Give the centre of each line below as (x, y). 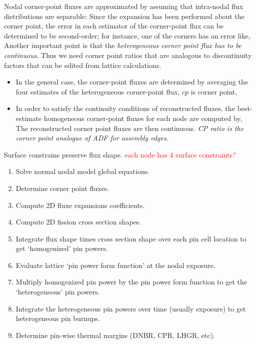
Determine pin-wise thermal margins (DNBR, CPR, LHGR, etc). (115, 335)
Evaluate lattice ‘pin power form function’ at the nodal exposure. (115, 265)
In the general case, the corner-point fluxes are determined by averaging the (132, 82)
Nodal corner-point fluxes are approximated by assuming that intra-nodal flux (124, 6)
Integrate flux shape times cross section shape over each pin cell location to (131, 238)
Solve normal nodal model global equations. (83, 171)
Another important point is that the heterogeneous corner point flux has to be (123, 45)
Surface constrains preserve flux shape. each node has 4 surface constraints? (120, 154)
